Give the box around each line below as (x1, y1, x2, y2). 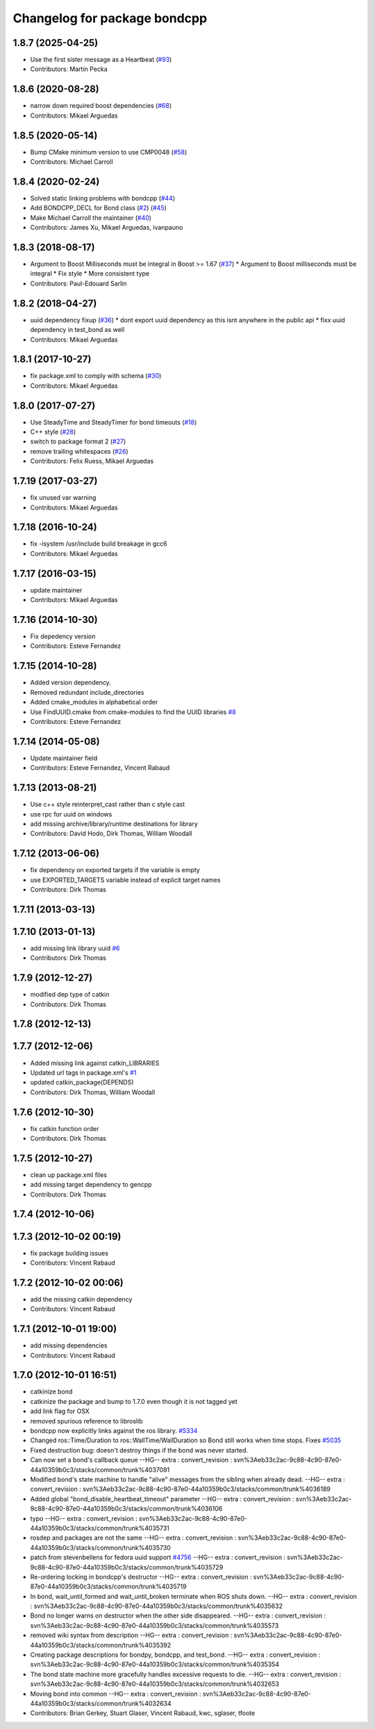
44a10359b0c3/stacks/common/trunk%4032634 (30, 1699, 172, 1707)
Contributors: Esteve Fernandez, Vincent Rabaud (30, 764, 170, 772)
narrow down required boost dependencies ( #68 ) (30, 102, 172, 110)
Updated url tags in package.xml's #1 (30, 1068, 137, 1077)
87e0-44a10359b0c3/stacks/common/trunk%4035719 (30, 1582, 187, 1590)
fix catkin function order (30, 1124, 99, 1132)
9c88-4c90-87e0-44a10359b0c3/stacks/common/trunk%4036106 (30, 1504, 223, 1513)
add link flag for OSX (30, 1407, 90, 1416)
